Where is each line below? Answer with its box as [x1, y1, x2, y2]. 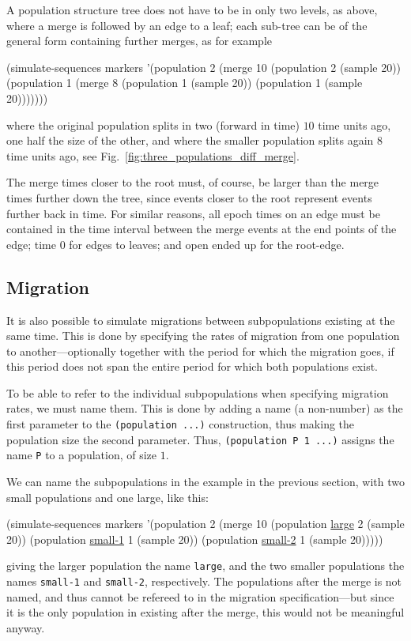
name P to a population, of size [6, 447, 157, 463]
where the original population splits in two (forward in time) [6, 116, 300, 133]
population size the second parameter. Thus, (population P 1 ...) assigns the [6, 431, 394, 447]
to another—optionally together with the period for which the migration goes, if [6, 342, 394, 359]
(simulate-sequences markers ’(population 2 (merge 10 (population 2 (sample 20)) [6, 58, 402, 75]
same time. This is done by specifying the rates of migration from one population [6, 327, 400, 344]
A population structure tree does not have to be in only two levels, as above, [6, 2, 378, 17]
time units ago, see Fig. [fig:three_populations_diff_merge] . [6, 147, 300, 164]
